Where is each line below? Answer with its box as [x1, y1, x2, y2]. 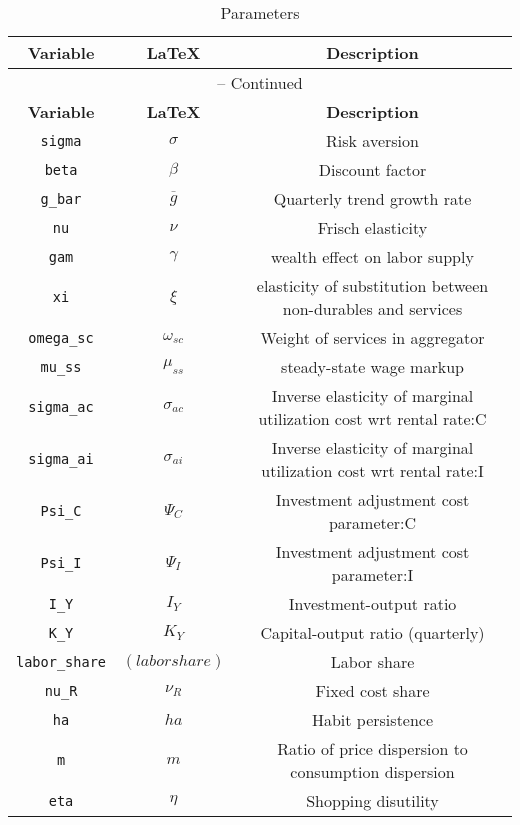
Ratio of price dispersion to [277, 737, 468, 760]
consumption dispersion [290, 760, 455, 783]
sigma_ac [28, 399, 94, 415]
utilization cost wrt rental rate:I [261, 459, 484, 482]
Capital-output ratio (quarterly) [260, 621, 485, 644]
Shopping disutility [306, 789, 439, 812]
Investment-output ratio [288, 592, 457, 615]
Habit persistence [311, 708, 434, 731]
